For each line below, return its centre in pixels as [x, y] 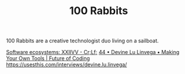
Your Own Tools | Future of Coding [48, 58]
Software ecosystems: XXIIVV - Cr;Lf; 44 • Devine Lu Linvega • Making [93, 52]
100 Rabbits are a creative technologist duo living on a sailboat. [83, 41]
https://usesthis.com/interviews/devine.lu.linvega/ [67, 65]
